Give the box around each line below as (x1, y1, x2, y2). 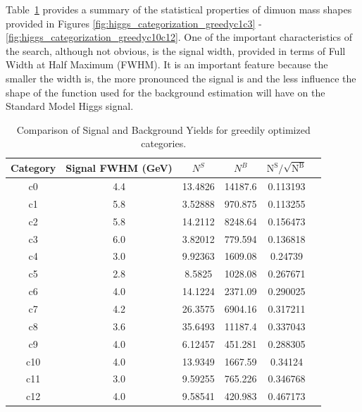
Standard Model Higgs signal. (6, 99, 134, 113)
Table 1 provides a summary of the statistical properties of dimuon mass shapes (6, 2, 352, 16)
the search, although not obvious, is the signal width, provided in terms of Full (6, 43, 346, 58)
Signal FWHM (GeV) (65, 161, 173, 175)
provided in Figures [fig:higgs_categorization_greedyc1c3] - (6, 15, 262, 30)
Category (11, 161, 56, 175)
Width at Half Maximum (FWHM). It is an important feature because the (6, 57, 328, 72)
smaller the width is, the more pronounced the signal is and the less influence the (6, 70, 356, 85)
